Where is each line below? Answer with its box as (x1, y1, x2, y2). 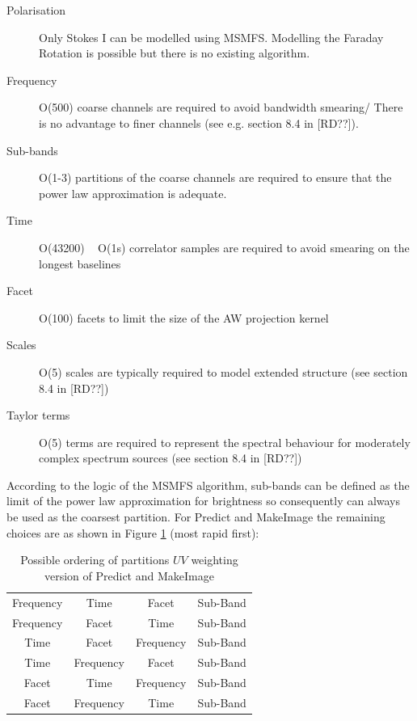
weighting (191, 551, 238, 568)
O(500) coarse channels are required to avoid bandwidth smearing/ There (39, 99, 403, 116)
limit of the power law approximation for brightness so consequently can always (6, 492, 401, 509)
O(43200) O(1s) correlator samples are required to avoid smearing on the (39, 238, 410, 255)
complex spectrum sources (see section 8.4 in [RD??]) (39, 449, 302, 466)
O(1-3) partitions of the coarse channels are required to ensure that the (39, 169, 392, 186)
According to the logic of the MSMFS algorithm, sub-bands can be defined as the (6, 476, 410, 493)
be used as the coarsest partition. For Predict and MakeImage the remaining (6, 508, 385, 525)
